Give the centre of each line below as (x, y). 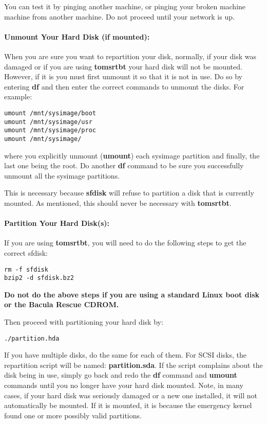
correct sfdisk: (26, 252)
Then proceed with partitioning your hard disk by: (84, 322)
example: (18, 96)
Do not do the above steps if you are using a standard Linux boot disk (132, 294)
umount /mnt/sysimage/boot (50, 113)
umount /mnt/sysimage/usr (48, 122)
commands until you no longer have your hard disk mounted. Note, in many (124, 385)
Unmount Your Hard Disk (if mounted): (77, 36)
